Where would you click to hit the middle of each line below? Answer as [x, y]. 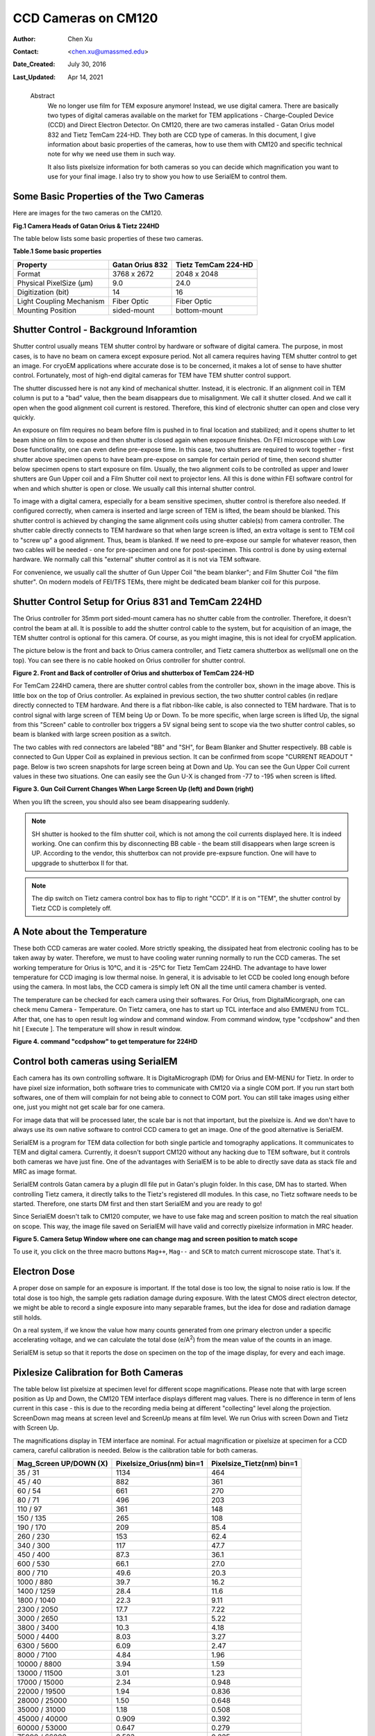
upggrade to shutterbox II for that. [80, 863]
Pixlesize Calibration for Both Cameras [98, 1372]
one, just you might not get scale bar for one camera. [89, 1107]
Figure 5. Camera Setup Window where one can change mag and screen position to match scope [155, 1239]
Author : [24, 39]
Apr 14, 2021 [85, 77]
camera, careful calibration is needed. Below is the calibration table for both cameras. [135, 1450]
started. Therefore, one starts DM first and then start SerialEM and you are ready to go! [137, 1203]
